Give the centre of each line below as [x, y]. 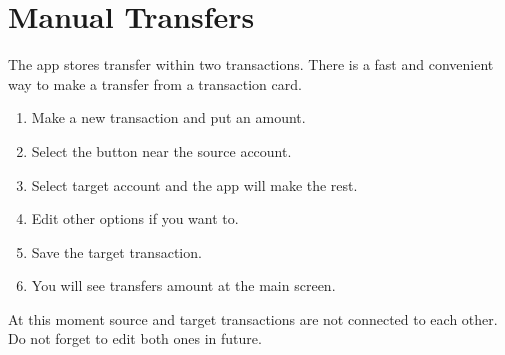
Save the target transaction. [116, 251]
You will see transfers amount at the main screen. [183, 285]
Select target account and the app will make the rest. [194, 184]
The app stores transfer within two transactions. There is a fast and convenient [251, 64]
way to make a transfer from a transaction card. [155, 83]
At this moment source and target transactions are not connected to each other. [253, 318]
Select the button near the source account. [161, 150]
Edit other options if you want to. [135, 218]
